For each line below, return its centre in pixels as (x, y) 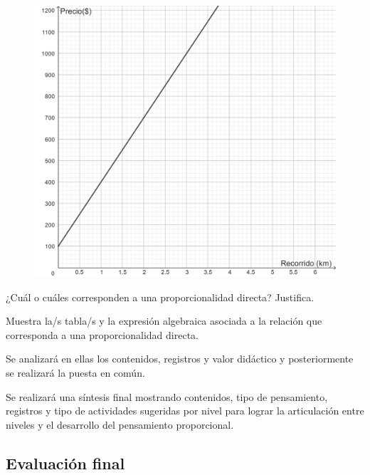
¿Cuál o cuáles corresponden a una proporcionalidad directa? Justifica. (160, 297)
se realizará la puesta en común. (75, 372)
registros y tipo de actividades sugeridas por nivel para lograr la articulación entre (185, 411)
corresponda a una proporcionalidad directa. (102, 334)
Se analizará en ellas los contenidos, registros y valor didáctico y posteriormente (180, 359)
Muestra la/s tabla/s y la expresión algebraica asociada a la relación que (164, 321)
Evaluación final (65, 463)
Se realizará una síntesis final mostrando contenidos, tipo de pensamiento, (167, 396)
